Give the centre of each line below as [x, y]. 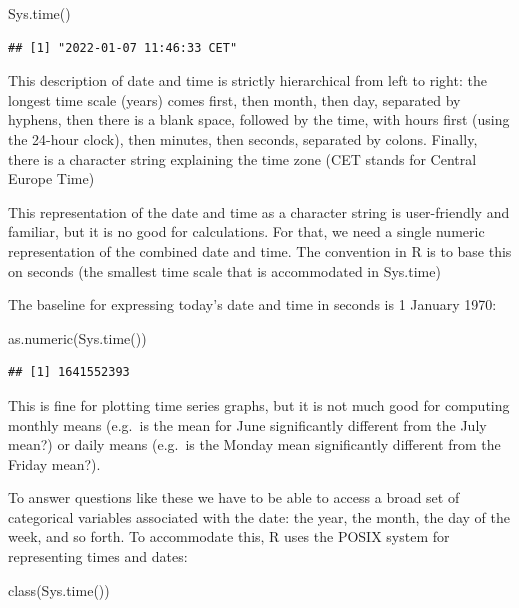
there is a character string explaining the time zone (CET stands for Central [242, 158]
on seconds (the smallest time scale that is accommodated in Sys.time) [224, 270]
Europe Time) [51, 178]
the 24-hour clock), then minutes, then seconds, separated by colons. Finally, [243, 138]
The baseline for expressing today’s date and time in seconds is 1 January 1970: [252, 304]
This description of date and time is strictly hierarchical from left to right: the [247, 80]
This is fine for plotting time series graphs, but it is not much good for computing [259, 404]
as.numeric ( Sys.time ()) [77, 337]
